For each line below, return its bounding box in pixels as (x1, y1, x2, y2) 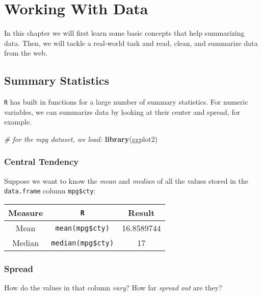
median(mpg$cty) (51, 238, 114, 247)
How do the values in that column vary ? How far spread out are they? (4, 282, 222, 293)
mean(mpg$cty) (55, 224, 110, 232)
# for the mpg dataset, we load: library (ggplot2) (4, 133, 158, 144)
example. (4, 116, 32, 127)
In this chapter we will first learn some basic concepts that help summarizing (4, 28, 245, 38)
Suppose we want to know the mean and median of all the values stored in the (4, 175, 249, 186)
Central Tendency (4, 155, 79, 168)
